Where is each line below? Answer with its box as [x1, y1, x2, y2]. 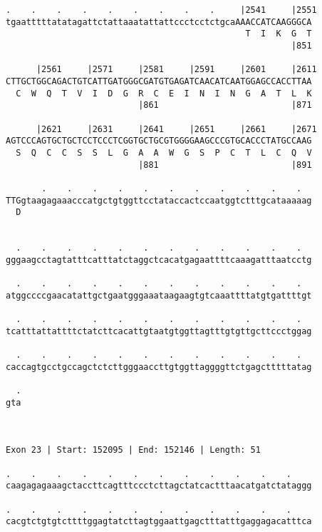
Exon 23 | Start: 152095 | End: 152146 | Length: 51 [6, 445, 261, 456]
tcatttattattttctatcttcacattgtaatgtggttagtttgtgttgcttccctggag [6, 326, 312, 336]
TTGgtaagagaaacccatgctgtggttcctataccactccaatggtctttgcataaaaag [6, 195, 312, 206]
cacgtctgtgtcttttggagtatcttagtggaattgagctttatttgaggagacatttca [6, 516, 312, 527]
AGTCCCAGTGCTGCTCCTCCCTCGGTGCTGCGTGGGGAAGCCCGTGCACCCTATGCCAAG [6, 136, 312, 146]
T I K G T [245, 29, 312, 39]
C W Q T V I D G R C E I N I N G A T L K [16, 88, 312, 99]
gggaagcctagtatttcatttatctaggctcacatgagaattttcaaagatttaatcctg [6, 254, 312, 265]
